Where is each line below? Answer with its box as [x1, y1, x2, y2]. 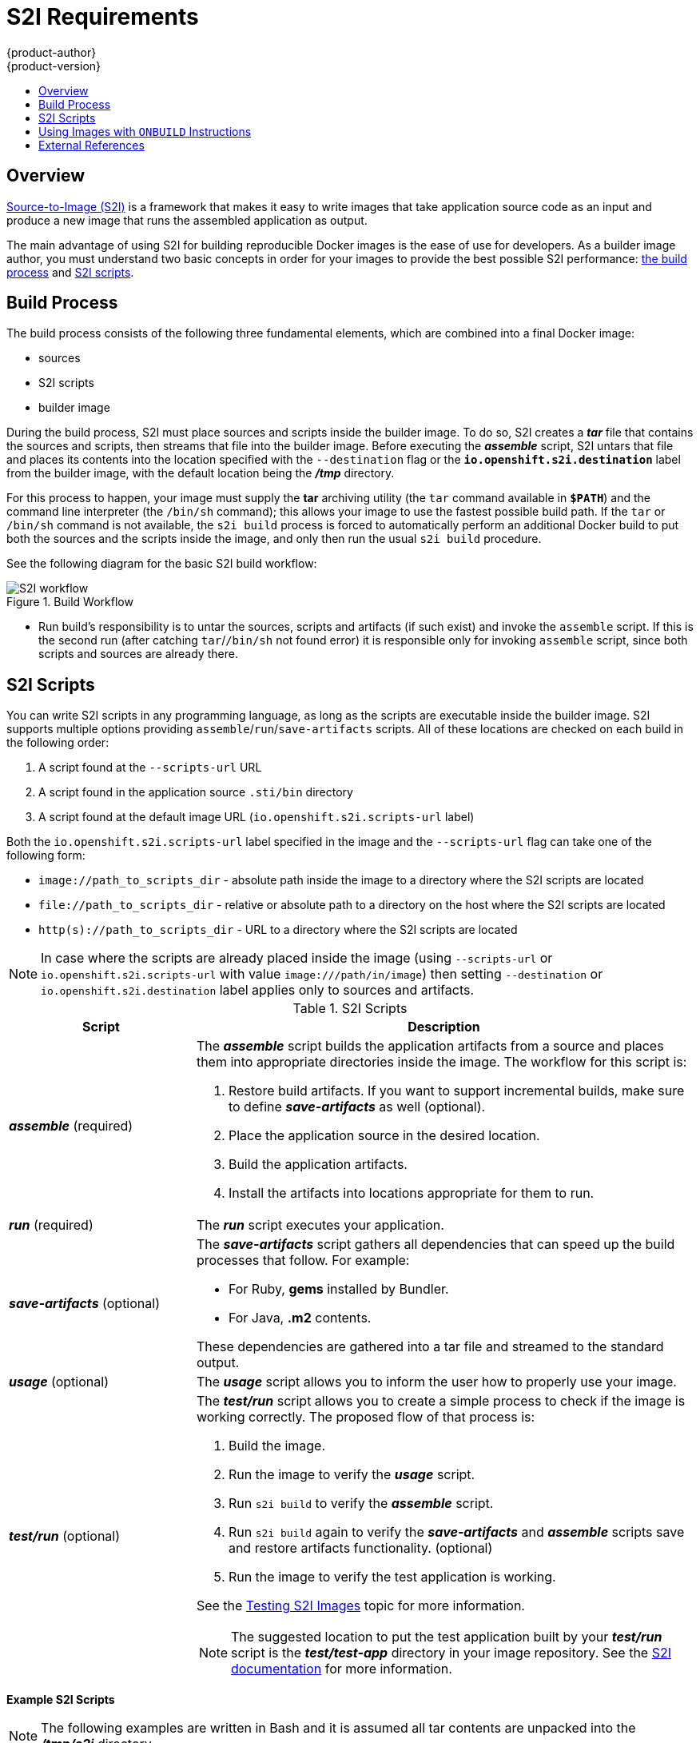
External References [38, 138, 145, 152]
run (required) [9, 1217, 93, 1234]
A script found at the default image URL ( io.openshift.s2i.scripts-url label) [38, 810, 475, 824]
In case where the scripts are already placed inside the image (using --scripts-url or [41, 950, 553, 967]
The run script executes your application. [196, 1217, 444, 1234]
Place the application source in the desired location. [228, 1127, 540, 1144]
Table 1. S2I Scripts [292, 1000, 408, 1017]
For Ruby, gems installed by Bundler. [228, 1281, 449, 1298]
